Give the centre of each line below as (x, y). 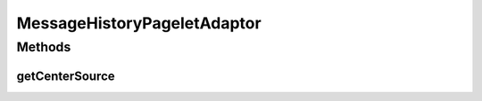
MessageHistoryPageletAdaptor (139, 23)
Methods (44, 47)
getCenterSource (66, 76)
